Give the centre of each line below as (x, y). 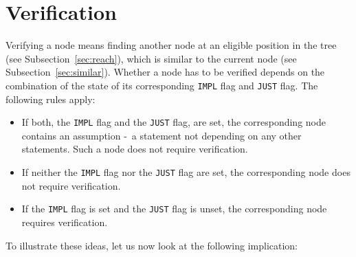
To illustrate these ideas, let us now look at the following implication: (152, 245)
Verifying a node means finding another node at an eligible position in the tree (171, 45)
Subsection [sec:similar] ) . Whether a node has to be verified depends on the (165, 72)
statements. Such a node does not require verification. (135, 149)
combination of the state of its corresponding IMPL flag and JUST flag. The (162, 85)
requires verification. (65, 222)
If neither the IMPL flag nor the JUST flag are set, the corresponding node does (186, 172)
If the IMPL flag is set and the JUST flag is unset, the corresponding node (174, 209)
